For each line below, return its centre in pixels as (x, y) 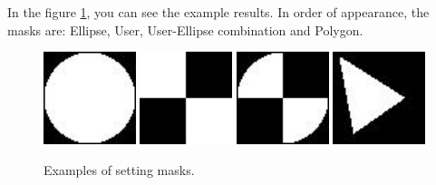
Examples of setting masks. (119, 169)
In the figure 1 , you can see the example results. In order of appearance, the (218, 12)
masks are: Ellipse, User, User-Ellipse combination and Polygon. (185, 29)
